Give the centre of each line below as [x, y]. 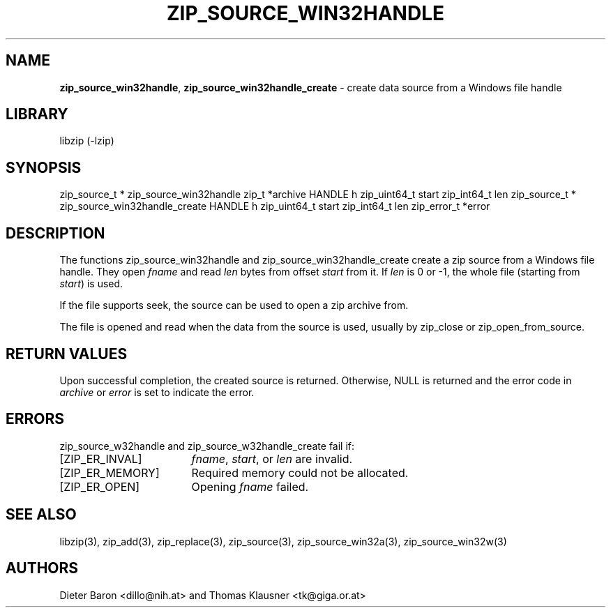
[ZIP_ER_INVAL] [101, 459]
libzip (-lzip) [87, 141]
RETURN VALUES [67, 354]
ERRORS [35, 419]
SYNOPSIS [44, 167]
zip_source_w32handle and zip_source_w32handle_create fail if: [207, 446]
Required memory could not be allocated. [300, 472]
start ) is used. [91, 284]
